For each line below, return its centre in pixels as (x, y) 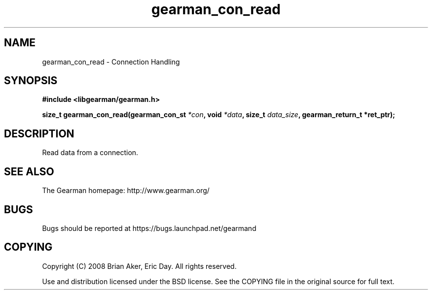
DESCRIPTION (39, 133)
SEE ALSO (29, 171)
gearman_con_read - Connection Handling (111, 62)
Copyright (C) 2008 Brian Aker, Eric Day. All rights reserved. (139, 266)
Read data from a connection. (90, 153)
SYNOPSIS (31, 81)
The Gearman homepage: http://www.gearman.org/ (126, 191)
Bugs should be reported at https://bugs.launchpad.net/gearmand (149, 228)
